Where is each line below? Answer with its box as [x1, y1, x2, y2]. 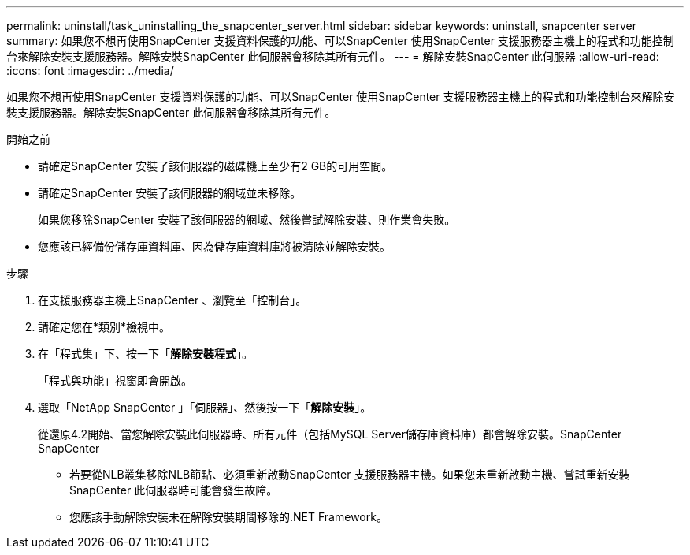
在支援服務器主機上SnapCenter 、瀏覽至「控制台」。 [38, 293, 307, 307]
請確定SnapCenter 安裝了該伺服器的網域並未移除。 [38, 186, 302, 199]
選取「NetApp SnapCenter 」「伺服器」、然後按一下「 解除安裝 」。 [38, 400, 372, 414]
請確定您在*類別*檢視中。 [38, 320, 171, 333]
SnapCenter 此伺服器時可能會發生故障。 [69, 483, 278, 497]
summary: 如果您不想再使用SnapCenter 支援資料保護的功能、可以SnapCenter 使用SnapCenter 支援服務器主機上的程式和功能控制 [6, 34, 674, 47]
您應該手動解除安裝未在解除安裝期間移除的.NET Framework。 [69, 510, 388, 523]
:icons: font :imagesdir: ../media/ [6, 64, 174, 77]
